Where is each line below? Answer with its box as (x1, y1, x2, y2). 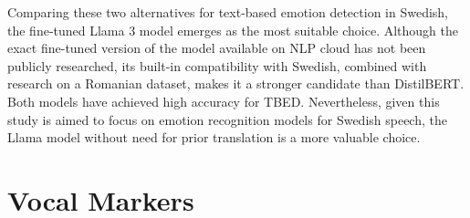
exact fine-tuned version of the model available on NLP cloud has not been (7, 38, 426, 57)
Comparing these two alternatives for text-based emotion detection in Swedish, (7, 3, 449, 21)
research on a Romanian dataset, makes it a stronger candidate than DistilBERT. (7, 74, 465, 93)
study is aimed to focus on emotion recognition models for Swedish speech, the (7, 109, 447, 129)
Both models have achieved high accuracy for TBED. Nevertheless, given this (7, 91, 440, 110)
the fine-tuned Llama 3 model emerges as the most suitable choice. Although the (7, 20, 458, 39)
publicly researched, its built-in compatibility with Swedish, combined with (7, 56, 427, 75)
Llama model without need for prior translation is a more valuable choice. (7, 128, 421, 147)
